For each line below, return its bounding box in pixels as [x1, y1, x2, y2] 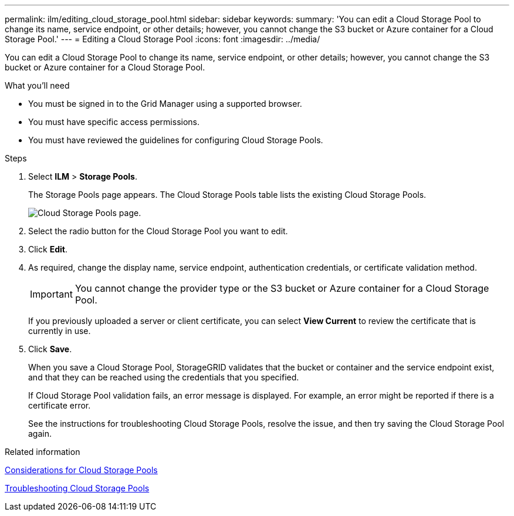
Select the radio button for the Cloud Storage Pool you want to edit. [28, 226, 288, 236]
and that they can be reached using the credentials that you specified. [28, 372, 299, 382]
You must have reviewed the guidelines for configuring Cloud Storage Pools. [28, 135, 323, 145]
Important [30, 288, 73, 300]
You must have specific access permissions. [28, 117, 200, 127]
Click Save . [28, 344, 72, 354]
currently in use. [28, 326, 91, 336]
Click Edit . [28, 244, 67, 254]
